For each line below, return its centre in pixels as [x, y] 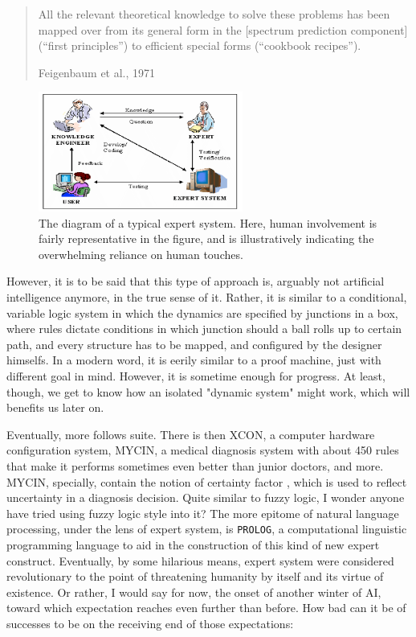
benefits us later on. [55, 407]
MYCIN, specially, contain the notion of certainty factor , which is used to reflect [207, 481]
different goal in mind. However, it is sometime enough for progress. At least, [196, 376]
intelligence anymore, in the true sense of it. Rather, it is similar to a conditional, [207, 297]
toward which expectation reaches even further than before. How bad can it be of [206, 608]
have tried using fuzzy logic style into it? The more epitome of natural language [203, 513]
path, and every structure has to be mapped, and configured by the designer [194, 344]
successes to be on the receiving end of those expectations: [150, 624]
